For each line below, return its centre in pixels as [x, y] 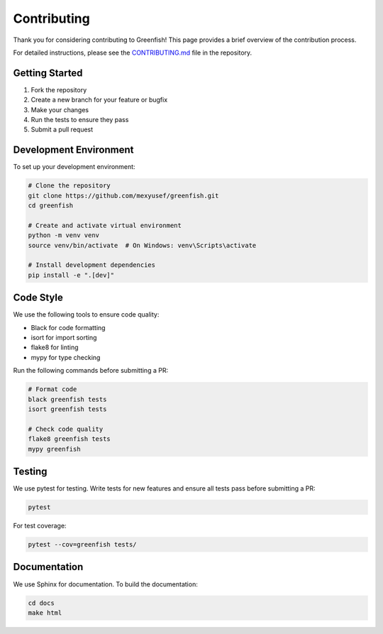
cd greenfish [51, 206]
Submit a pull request [62, 130]
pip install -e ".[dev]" [71, 275]
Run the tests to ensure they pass [80, 120]
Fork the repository [59, 89]
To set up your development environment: [74, 167]
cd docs [41, 603]
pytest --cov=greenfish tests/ [83, 545]
